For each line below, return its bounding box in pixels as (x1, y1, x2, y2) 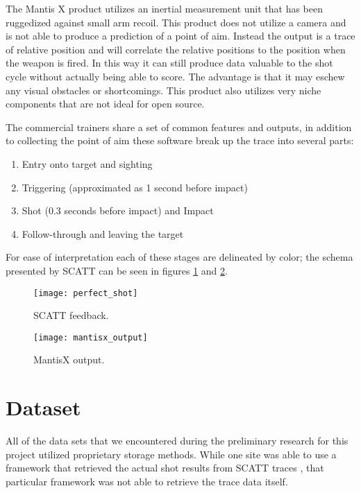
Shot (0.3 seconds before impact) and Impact (22, 203, 214, 218)
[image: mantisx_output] (33, 332, 148, 343)
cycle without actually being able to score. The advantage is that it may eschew (6, 69, 345, 83)
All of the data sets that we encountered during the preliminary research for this (6, 433, 349, 448)
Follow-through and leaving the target (22, 226, 184, 241)
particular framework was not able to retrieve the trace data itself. (6, 474, 288, 488)
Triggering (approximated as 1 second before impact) (22, 180, 248, 194)
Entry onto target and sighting (22, 156, 153, 171)
